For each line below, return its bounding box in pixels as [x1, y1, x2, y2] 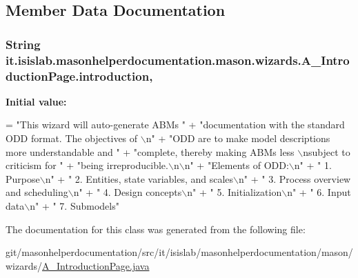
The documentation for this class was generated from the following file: [6, 221, 306, 236]
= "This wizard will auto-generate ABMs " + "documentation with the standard [6, 117, 345, 132]
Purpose [6, 171, 40, 186]
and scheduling [6, 185, 68, 199]
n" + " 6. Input [287, 185, 351, 199]
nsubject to [303, 144, 350, 159]
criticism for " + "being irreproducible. [6, 158, 168, 172]
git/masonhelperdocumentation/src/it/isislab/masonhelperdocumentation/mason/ [6, 245, 353, 259]
